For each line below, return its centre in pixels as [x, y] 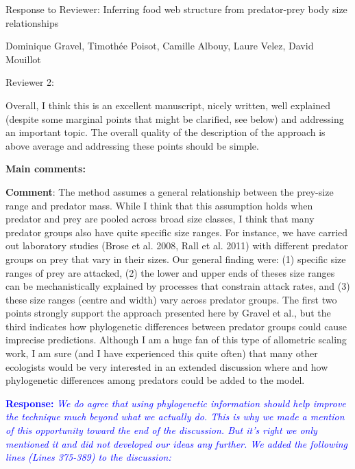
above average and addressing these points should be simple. [132, 145]
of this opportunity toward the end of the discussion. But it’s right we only [161, 430]
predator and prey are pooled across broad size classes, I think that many [160, 219]
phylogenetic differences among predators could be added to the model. [155, 380]
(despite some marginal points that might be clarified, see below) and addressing [175, 118]
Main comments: [46, 169]
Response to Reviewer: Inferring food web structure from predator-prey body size [176, 9]
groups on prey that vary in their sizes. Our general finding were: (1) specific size [176, 259]
